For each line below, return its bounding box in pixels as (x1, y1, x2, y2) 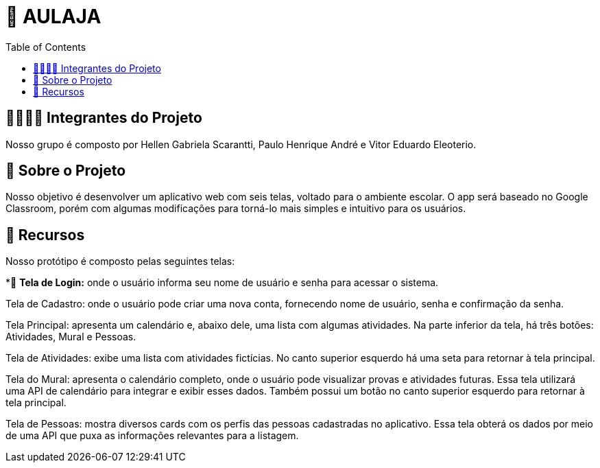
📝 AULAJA (5, 5, 101, 28)
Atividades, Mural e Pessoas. (5, 331, 136, 343)
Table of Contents (5, 40, 86, 53)
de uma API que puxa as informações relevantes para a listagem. (5, 430, 299, 442)
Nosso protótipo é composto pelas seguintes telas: (5, 255, 235, 268)
